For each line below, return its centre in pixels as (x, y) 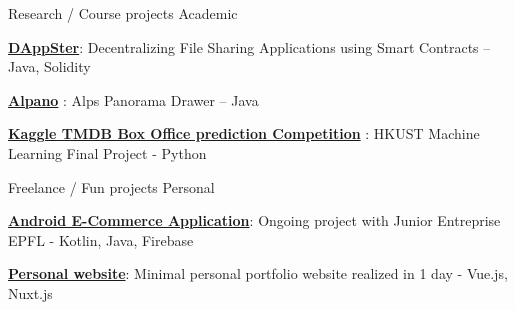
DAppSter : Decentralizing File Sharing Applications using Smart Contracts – (249, 46)
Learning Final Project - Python (107, 152)
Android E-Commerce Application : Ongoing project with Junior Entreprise (254, 220)
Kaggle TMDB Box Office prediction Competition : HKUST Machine (244, 133)
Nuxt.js (30, 292)
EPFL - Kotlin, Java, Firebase (101, 239)
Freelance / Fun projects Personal (111, 186)
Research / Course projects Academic (123, 13)
